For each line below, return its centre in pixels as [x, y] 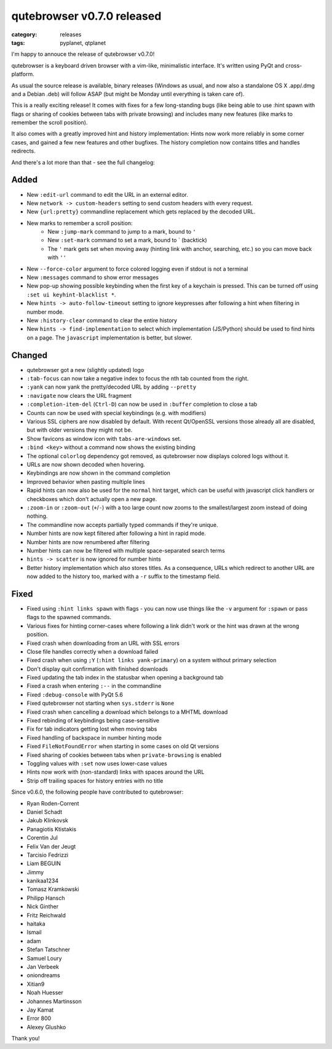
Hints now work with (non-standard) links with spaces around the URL [116, 772]
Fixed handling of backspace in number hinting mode [94, 737]
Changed [29, 355]
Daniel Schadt [45, 812]
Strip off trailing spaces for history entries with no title [95, 780]
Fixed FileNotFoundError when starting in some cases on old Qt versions [123, 746]
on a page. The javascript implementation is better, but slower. [109, 338]
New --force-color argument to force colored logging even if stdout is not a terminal [137, 269]
